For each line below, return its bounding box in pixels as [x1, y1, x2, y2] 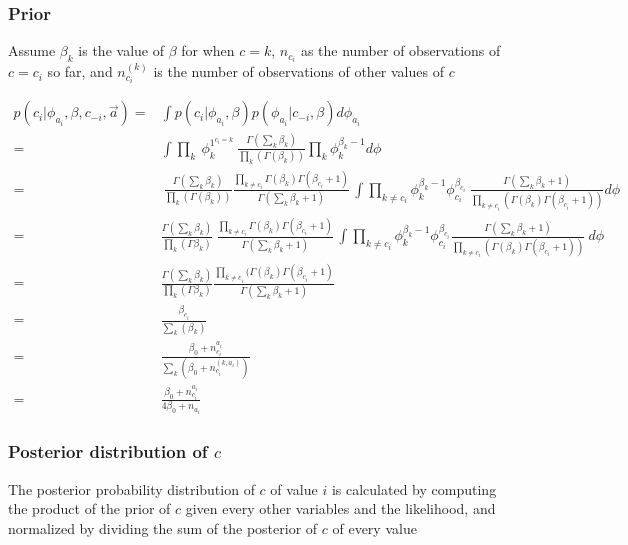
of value [270, 478, 318, 499]
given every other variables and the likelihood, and [185, 498, 496, 519]
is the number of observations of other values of [153, 61, 444, 82]
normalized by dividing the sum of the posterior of [8, 517, 318, 538]
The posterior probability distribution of [8, 478, 255, 499]
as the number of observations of [300, 40, 501, 61]
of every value [332, 517, 417, 538]
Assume [8, 40, 56, 61]
